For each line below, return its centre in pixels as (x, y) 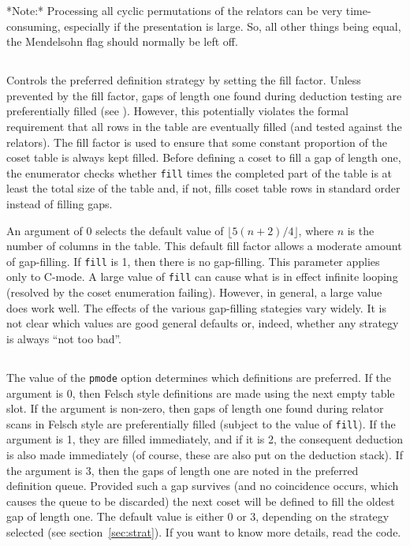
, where (316, 230)
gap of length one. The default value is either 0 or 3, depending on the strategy (198, 516)
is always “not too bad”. (64, 338)
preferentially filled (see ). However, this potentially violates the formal (177, 111)
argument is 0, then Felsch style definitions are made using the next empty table (201, 393)
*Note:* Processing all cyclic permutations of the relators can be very (175, 10)
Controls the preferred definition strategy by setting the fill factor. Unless (184, 80)
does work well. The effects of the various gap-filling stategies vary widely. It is (196, 307)
